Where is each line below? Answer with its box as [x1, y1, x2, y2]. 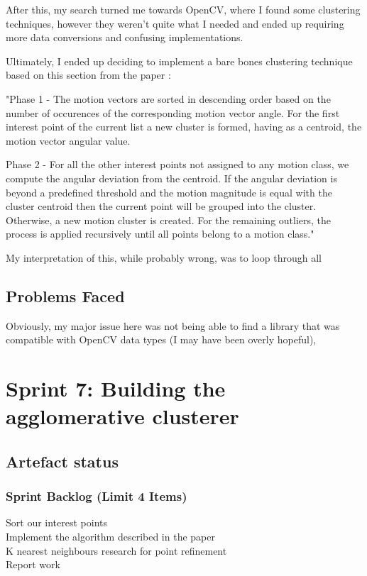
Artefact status [6, 450, 119, 472]
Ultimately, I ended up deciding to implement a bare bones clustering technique [6, 53, 353, 68]
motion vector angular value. [6, 133, 131, 148]
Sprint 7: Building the [6, 374, 226, 403]
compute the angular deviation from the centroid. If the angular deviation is [6, 170, 337, 185]
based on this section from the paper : [6, 67, 171, 82]
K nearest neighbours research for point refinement [6, 543, 227, 558]
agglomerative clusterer [6, 401, 239, 431]
